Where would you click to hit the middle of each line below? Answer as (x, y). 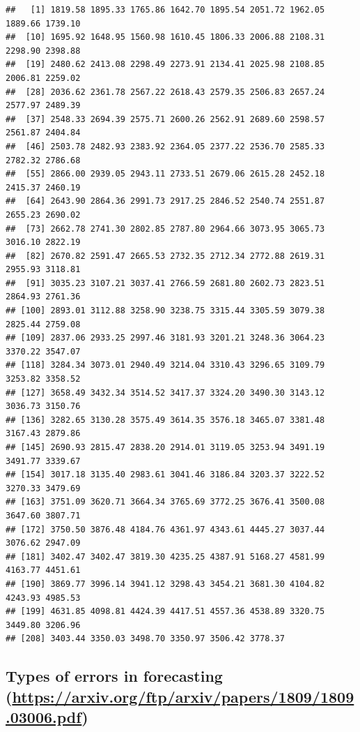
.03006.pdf (44, 717)
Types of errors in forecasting (114, 676)
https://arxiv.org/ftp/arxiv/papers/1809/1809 (183, 696)
